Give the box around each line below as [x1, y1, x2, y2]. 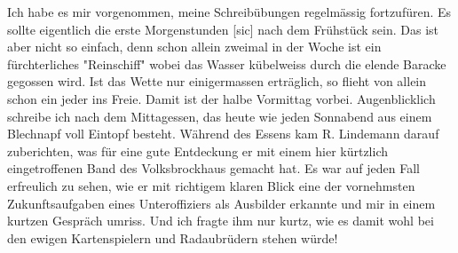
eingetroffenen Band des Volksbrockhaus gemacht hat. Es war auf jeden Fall [7, 159, 420, 178]
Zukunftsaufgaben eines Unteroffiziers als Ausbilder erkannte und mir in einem [7, 194, 436, 212]
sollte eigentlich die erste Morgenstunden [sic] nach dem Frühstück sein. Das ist [7, 20, 439, 38]
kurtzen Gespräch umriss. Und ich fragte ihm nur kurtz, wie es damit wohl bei [7, 211, 434, 230]
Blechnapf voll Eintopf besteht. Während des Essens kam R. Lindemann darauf [7, 124, 439, 143]
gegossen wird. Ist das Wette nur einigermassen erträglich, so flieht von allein [7, 72, 427, 91]
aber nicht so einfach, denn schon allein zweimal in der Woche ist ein [7, 37, 382, 56]
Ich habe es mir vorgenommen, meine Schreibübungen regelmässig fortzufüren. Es [7, 3, 452, 20]
